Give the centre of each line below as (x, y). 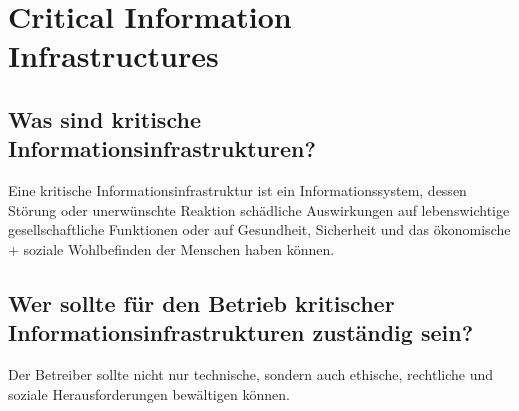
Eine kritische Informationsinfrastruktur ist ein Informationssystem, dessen (237, 190)
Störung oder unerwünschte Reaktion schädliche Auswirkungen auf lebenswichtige (259, 209)
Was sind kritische (104, 118)
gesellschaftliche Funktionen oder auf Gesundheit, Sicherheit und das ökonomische (259, 229)
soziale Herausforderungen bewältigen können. (149, 393)
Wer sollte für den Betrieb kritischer (201, 302)
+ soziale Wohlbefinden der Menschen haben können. (171, 248)
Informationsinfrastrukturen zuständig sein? (241, 332)
